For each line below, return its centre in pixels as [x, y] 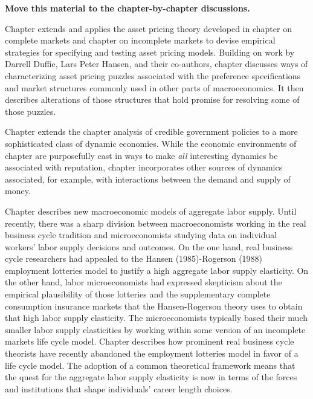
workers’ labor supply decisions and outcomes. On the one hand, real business [149, 246]
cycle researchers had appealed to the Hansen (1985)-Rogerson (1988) [134, 258]
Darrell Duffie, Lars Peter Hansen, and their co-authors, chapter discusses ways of [156, 64]
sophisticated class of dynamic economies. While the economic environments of [151, 143]
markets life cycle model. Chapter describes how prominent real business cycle [150, 341]
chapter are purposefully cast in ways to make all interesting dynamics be [141, 155]
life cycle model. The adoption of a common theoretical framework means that [150, 365]
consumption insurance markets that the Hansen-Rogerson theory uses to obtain [154, 306]
